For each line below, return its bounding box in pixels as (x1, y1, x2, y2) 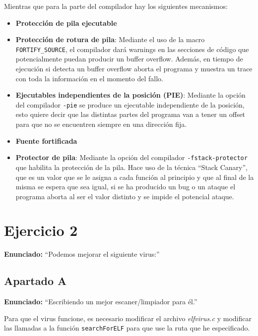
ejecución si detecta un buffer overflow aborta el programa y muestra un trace (15, 63, 253, 74)
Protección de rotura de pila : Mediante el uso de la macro (15, 34, 205, 45)
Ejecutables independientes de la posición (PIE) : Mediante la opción (15, 90, 246, 100)
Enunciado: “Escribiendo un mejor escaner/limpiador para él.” (4, 296, 197, 307)
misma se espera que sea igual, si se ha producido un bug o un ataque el (15, 181, 236, 192)
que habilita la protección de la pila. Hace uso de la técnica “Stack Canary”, (15, 162, 248, 172)
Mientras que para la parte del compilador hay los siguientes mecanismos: (4, 1, 228, 11)
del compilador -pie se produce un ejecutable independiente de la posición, (15, 99, 245, 110)
